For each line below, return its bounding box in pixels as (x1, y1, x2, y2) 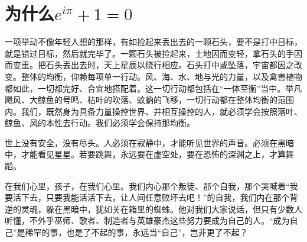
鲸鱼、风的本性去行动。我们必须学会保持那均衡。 (5, 117, 195, 129)
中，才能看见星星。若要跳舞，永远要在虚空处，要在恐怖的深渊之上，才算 (5, 148, 286, 160)
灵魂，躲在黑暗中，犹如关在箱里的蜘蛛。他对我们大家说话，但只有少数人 (21, 202, 302, 215)
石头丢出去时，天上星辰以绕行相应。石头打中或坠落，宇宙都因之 (45, 59, 294, 71)
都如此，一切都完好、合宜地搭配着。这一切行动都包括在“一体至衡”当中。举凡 (5, 82, 302, 94)
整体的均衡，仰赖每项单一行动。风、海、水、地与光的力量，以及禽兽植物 (21, 70, 302, 82)
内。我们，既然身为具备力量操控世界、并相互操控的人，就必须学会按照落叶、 (5, 105, 302, 117)
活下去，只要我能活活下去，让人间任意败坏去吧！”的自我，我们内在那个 (12, 191, 290, 204)
